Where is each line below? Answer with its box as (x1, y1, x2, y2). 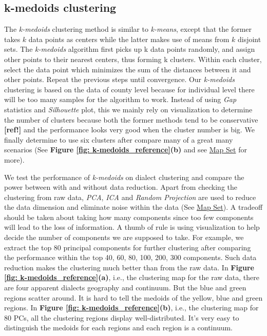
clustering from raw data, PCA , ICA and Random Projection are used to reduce (4, 191, 256, 202)
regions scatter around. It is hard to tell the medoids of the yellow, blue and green (4, 292, 263, 303)
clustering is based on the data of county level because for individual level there (4, 84, 255, 94)
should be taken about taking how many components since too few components (4, 211, 254, 222)
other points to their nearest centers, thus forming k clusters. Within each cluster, (4, 53, 262, 64)
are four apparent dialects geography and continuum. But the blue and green (4, 282, 246, 293)
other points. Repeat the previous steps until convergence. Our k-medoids (4, 74, 235, 85)
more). (4, 154, 25, 165)
